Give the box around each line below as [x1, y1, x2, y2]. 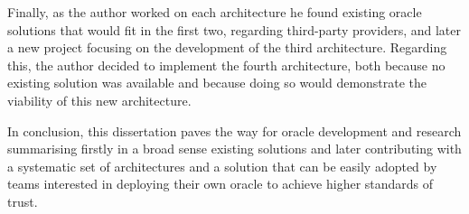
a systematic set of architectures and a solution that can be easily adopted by [7, 156, 437, 175]
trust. [7, 191, 38, 210]
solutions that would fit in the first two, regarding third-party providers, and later [7, 20, 461, 39]
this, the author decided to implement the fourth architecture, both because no [7, 55, 446, 74]
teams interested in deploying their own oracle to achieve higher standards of [7, 174, 434, 193]
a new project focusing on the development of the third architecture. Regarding [7, 38, 447, 57]
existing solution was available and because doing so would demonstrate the [7, 73, 427, 92]
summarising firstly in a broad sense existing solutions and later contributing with [7, 139, 462, 158]
